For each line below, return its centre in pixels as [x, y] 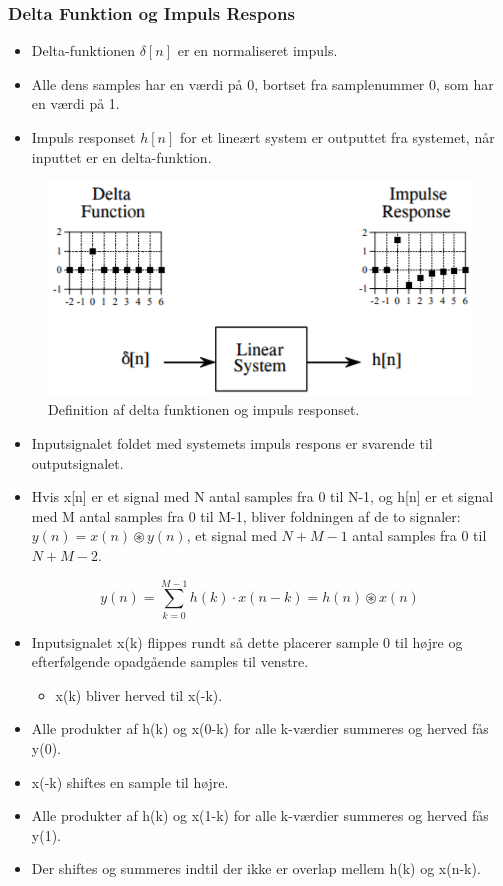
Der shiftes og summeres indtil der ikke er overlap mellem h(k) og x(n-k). [256, 868]
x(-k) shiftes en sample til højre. [130, 781]
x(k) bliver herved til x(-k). [139, 694]
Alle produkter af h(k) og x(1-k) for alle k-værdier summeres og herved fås [260, 815]
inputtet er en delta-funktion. [121, 156]
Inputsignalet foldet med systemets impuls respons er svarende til [232, 443]
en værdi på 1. [75, 103]
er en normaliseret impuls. [257, 50]
